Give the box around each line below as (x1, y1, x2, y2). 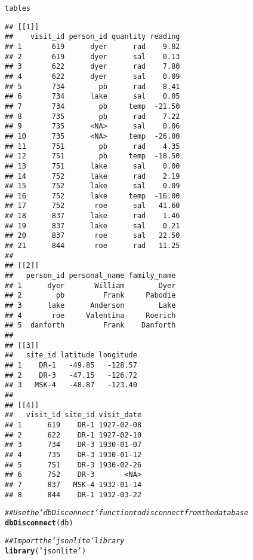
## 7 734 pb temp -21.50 (5, 102, 180, 111)
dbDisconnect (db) (5, 518, 73, 527)
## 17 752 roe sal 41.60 (5, 201, 180, 210)
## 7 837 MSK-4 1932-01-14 (5, 480, 142, 489)
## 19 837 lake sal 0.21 (5, 221, 180, 230)
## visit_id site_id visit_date (5, 411, 142, 420)
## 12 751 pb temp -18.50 (5, 152, 180, 161)
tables (5, 4, 30, 13)
